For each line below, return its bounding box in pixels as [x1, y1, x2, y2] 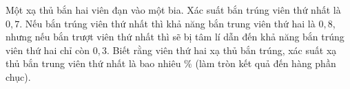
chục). [6, 69, 31, 84]
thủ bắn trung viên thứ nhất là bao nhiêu [6, 56, 181, 71]
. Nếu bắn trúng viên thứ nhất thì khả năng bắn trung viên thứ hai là [19, 16, 316, 30]
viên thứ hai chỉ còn [6, 42, 90, 57]
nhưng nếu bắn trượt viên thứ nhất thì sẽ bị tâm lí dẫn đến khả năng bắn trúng [6, 29, 344, 44]
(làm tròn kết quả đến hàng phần [195, 56, 336, 71]
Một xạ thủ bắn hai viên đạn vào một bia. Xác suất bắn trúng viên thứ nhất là [6, 3, 341, 16]
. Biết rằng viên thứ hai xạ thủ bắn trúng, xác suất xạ [107, 42, 337, 57]
